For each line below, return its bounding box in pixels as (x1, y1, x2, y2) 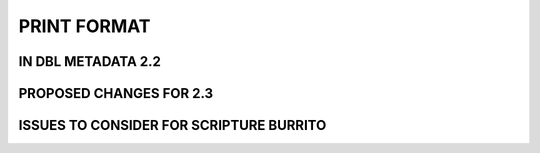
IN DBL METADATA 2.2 (18, 53, 162, 70)
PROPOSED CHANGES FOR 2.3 (18, 85, 214, 102)
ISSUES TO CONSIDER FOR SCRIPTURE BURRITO (18, 117, 327, 134)
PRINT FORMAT (18, 15, 151, 37)
